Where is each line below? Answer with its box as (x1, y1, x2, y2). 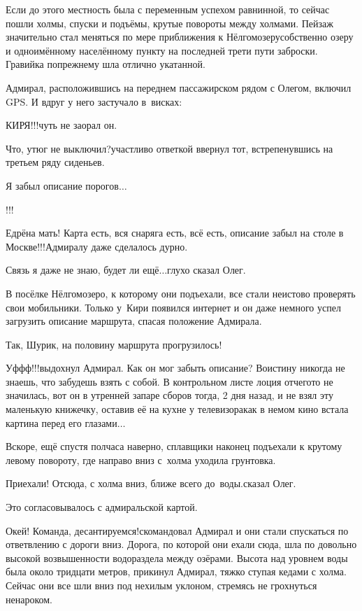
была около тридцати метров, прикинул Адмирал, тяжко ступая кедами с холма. (6, 564, 347, 579)
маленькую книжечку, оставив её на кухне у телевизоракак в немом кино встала (6, 402, 349, 416)
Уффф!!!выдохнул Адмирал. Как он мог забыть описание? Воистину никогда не (6, 360, 345, 375)
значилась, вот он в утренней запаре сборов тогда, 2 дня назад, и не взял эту (6, 388, 333, 402)
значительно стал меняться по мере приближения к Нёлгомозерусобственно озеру (6, 29, 354, 44)
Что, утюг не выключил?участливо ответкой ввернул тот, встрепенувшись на (6, 141, 333, 155)
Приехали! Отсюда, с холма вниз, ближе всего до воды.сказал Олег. (6, 476, 296, 491)
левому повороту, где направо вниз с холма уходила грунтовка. (6, 452, 276, 467)
